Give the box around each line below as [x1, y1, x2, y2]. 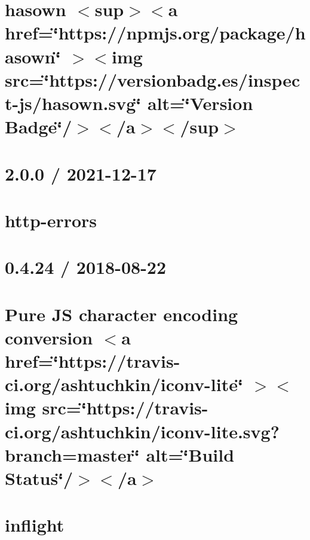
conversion [5, 325, 93, 349]
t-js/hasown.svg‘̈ [5, 90, 142, 115]
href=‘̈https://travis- [5, 349, 180, 373]
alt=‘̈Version [147, 90, 253, 115]
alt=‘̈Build [146, 442, 235, 466]
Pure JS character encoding [5, 301, 238, 326]
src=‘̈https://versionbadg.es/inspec [5, 67, 300, 91]
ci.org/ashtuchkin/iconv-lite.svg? [5, 419, 280, 443]
